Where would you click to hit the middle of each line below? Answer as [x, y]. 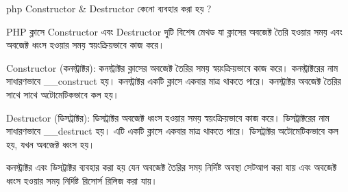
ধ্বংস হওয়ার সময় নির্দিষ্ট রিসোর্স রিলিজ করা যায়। [82, 180]
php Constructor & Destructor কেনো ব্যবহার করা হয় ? [109, 8]
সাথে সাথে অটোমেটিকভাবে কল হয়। [63, 94]
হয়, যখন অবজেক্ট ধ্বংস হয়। [51, 144]
